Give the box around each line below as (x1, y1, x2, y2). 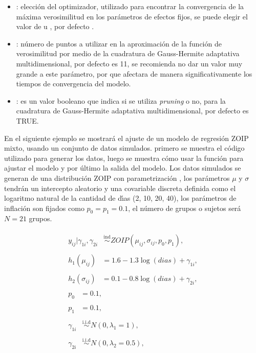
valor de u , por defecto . (16, 21, 94, 32)
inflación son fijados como (4, 202, 84, 213)
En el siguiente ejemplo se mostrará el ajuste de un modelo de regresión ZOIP (4, 132, 249, 143)
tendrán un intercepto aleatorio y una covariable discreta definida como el (4, 182, 236, 193)
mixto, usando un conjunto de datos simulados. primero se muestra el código (4, 143, 245, 153)
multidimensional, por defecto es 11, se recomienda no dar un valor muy (16, 58, 243, 68)
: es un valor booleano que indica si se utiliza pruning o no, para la (16, 95, 226, 106)
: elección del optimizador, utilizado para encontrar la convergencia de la (16, 1, 244, 11)
